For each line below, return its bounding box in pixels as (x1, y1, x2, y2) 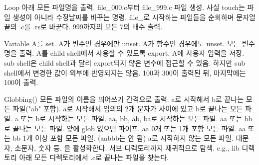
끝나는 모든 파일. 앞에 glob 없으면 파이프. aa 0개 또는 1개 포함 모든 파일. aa (12, 123, 246, 133)
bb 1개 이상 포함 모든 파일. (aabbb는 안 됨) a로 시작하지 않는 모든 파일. (12, 133, 234, 143)
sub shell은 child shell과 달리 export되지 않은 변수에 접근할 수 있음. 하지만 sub (4, 57, 246, 68)
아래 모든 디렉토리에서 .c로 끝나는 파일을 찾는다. (19, 152, 169, 163)
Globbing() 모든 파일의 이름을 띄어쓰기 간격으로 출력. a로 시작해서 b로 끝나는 (4, 93, 244, 104)
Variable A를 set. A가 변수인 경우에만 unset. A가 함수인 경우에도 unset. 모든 (4, 38, 240, 48)
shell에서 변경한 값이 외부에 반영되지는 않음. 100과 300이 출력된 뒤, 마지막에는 (4, 67, 246, 78)
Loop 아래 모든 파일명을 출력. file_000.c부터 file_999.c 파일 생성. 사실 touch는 (4, 2, 245, 12)
